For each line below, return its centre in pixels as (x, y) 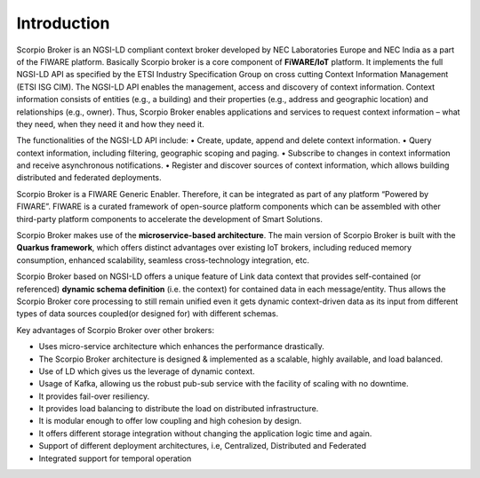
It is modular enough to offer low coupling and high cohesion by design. (170, 421)
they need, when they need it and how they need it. (110, 123)
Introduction (63, 23)
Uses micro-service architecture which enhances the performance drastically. (181, 347)
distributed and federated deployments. (89, 178)
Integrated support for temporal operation (115, 458)
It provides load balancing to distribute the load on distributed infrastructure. (179, 409)
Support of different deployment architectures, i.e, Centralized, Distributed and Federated (203, 446)
